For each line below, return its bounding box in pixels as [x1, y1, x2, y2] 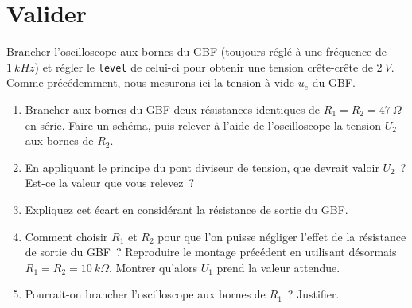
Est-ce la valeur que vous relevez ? [25, 174, 195, 191]
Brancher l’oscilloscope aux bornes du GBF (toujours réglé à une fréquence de [6, 43, 387, 60]
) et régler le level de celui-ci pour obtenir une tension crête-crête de [34, 58, 373, 75]
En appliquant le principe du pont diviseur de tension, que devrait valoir [25, 158, 379, 175]
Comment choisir [25, 228, 108, 244]
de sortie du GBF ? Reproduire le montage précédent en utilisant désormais [25, 244, 397, 260]
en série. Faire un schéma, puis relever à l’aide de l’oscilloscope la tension [25, 116, 382, 133]
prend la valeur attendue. [216, 259, 340, 275]
